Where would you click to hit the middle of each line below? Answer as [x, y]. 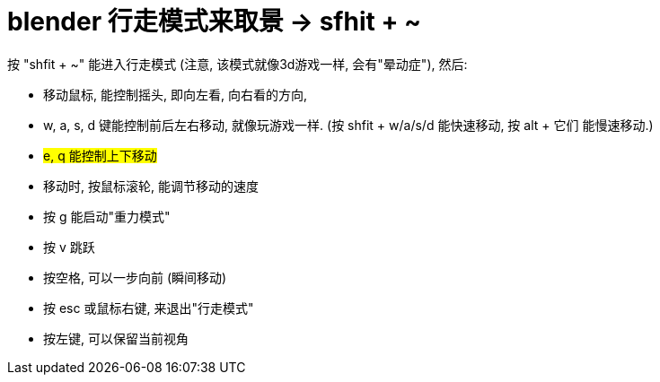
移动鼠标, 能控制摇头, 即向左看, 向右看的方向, [175, 94]
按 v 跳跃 [69, 247]
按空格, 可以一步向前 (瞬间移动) [135, 277]
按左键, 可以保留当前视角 [116, 338]
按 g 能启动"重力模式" [107, 216]
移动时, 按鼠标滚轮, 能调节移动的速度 [151, 186]
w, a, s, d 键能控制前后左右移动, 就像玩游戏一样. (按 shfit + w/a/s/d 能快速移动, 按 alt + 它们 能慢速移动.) [348, 125]
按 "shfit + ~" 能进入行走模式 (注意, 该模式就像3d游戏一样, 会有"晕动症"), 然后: [238, 64]
